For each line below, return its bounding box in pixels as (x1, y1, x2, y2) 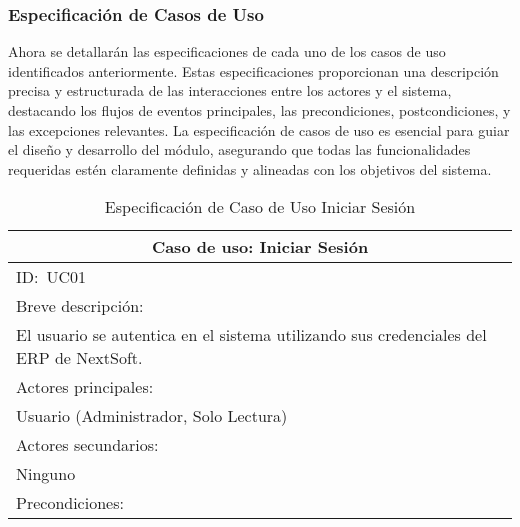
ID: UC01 (16, 265, 87, 289)
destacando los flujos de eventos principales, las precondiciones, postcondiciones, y (8, 100, 511, 120)
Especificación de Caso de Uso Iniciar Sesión (104, 195, 416, 219)
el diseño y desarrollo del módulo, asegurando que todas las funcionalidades (8, 139, 471, 160)
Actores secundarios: (16, 433, 159, 457)
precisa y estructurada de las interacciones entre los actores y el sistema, (8, 80, 452, 101)
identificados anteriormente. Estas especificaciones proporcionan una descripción (8, 60, 499, 81)
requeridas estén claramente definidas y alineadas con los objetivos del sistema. (8, 158, 492, 179)
